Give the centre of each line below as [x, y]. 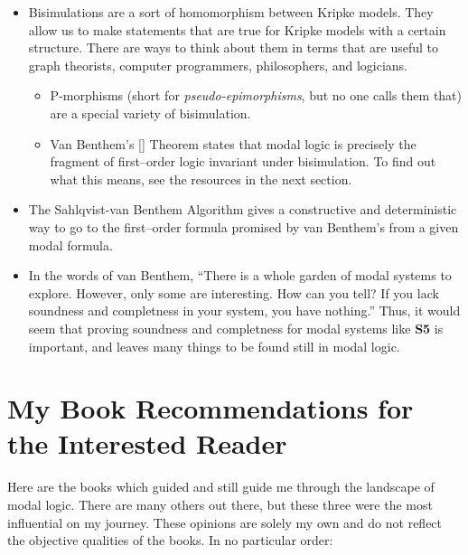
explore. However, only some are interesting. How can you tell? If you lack [234, 292]
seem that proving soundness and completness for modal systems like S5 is [236, 328]
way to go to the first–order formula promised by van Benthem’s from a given [243, 226]
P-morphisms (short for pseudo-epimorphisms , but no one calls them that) [256, 95]
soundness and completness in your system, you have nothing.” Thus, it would [244, 310]
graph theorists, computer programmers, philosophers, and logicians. [218, 65]
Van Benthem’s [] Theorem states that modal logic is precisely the [233, 143]
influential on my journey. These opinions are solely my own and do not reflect [225, 522]
